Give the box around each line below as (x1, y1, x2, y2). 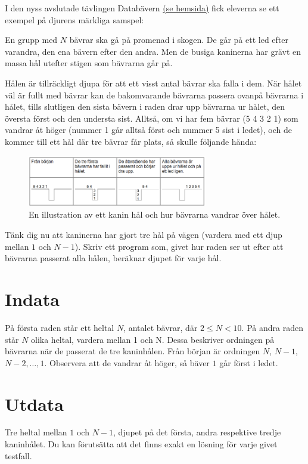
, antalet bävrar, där (123, 321, 198, 333)
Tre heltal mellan (5, 426, 67, 438)
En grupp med (5, 33, 58, 46)
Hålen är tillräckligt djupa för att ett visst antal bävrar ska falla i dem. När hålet (5, 76, 302, 89)
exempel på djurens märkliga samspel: (5, 13, 144, 26)
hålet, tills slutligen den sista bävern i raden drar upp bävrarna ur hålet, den (5, 100, 285, 113)
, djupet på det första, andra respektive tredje (113, 426, 281, 438)
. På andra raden (241, 321, 303, 333)
